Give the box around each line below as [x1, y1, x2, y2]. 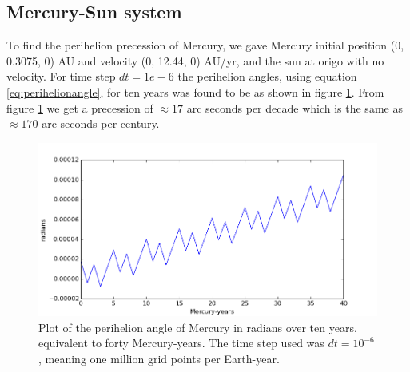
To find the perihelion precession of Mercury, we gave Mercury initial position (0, [6, 37, 404, 53]
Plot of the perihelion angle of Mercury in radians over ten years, [38, 319, 357, 335]
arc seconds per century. [42, 115, 160, 132]
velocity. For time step [6, 68, 116, 85]
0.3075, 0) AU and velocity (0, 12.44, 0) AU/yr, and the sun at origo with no [6, 52, 384, 69]
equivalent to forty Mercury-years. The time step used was [38, 334, 324, 351]
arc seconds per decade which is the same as [186, 99, 403, 116]
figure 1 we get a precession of [6, 99, 153, 116]
